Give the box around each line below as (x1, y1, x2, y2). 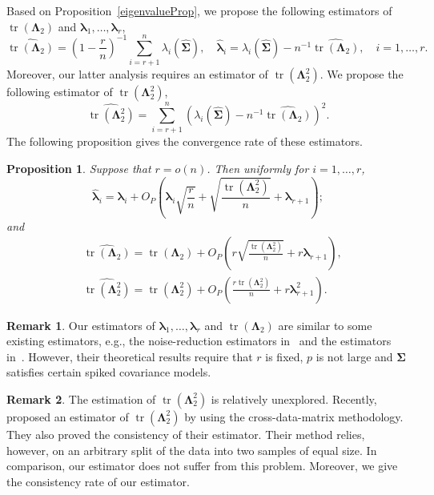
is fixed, (265, 348, 303, 364)
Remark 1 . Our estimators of (6, 316, 155, 333)
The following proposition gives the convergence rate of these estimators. (6, 133, 364, 150)
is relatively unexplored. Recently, (211, 390, 377, 407)
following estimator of (6, 83, 113, 100)
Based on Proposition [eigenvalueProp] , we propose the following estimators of (6, 2, 392, 18)
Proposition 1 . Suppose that (6, 160, 151, 177)
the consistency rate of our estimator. (6, 473, 190, 489)
